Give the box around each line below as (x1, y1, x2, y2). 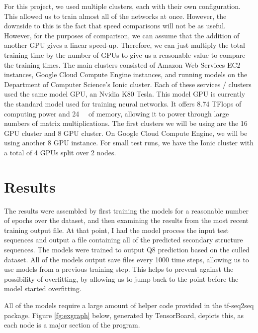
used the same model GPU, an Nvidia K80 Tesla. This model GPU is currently (4, 89, 246, 99)
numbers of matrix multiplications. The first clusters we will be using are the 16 (4, 118, 248, 128)
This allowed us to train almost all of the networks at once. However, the (4, 10, 227, 21)
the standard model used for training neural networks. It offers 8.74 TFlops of (4, 98, 242, 109)
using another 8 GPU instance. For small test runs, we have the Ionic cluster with (4, 137, 254, 148)
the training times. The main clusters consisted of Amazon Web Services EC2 (4, 59, 241, 70)
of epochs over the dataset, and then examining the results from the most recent (4, 215, 249, 225)
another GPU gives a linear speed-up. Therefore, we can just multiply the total (4, 40, 245, 50)
